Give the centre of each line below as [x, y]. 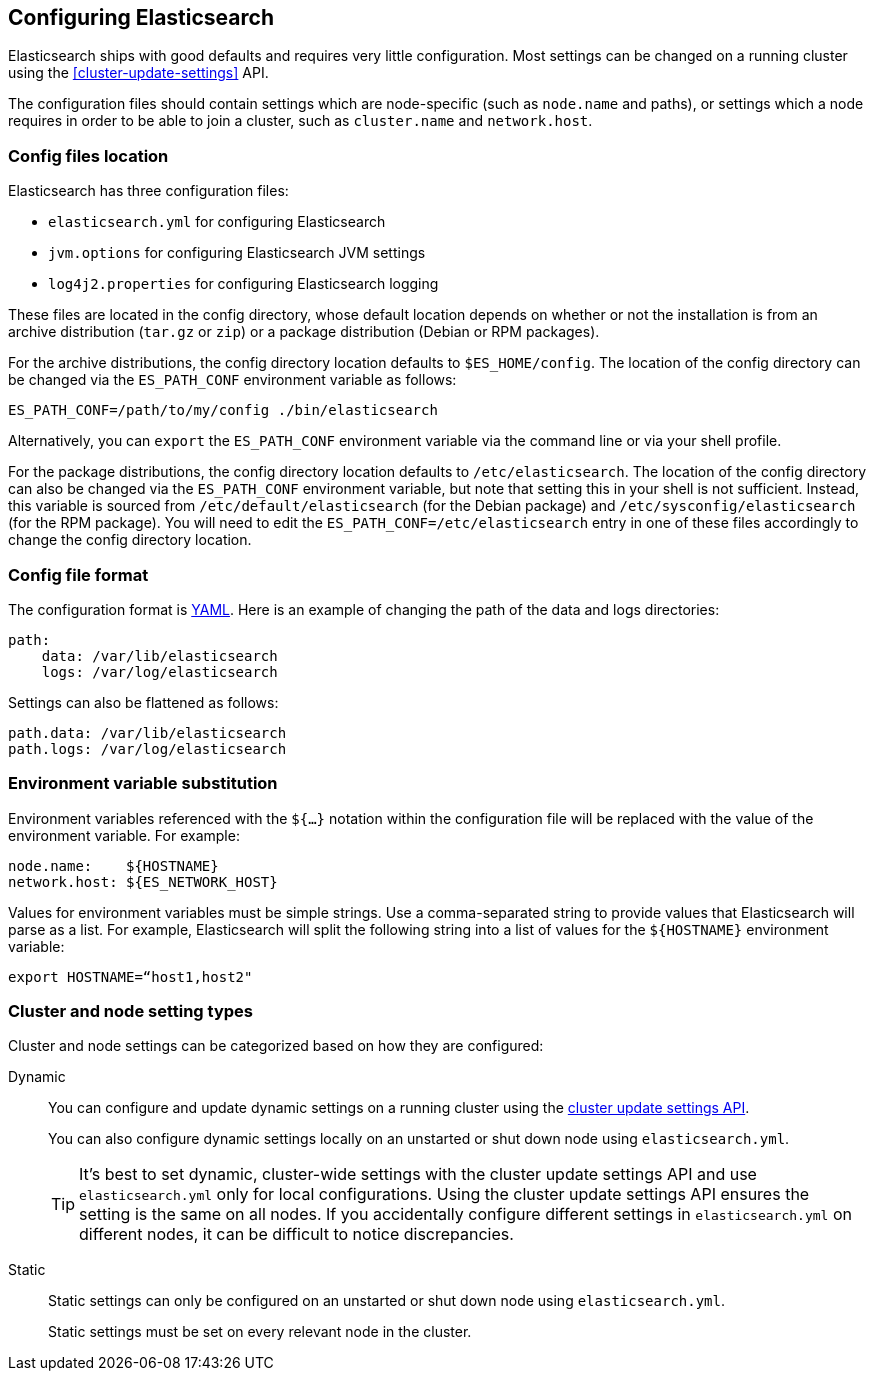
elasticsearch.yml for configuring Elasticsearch [217, 222]
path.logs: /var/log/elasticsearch [147, 748]
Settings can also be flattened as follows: [143, 702]
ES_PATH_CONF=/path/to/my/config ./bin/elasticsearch [223, 410]
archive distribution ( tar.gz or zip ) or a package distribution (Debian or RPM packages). [304, 332]
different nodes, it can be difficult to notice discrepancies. [296, 1234]
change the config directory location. [130, 540]
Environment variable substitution [143, 783]
